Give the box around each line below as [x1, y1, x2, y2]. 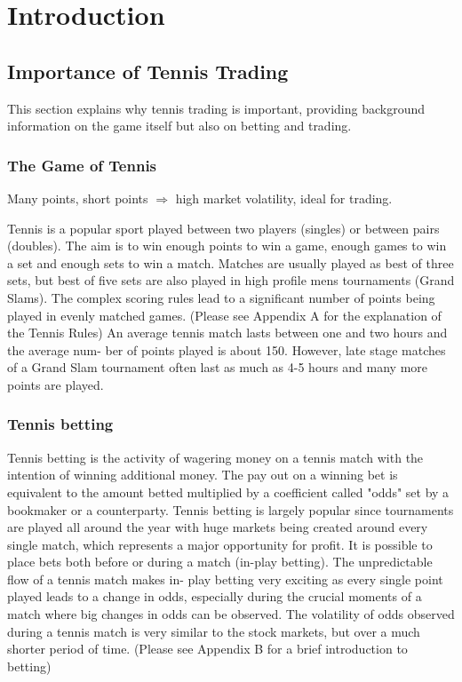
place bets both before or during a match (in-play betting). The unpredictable [7, 552, 433, 571]
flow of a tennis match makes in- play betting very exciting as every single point [7, 569, 443, 588]
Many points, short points [7, 188, 148, 207]
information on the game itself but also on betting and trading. [7, 116, 352, 135]
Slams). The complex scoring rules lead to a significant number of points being [7, 288, 435, 306]
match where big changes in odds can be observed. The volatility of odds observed [7, 605, 455, 623]
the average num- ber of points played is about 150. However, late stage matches [7, 340, 446, 359]
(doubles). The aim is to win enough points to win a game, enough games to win [7, 236, 447, 255]
